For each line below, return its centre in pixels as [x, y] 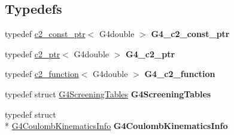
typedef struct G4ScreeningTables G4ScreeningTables [108, 93]
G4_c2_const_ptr [190, 34]
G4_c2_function [180, 74]
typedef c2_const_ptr [45, 34]
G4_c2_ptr [151, 53]
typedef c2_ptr [33, 53]
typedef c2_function [42, 74]
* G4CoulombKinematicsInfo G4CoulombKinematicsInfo [116, 126]
